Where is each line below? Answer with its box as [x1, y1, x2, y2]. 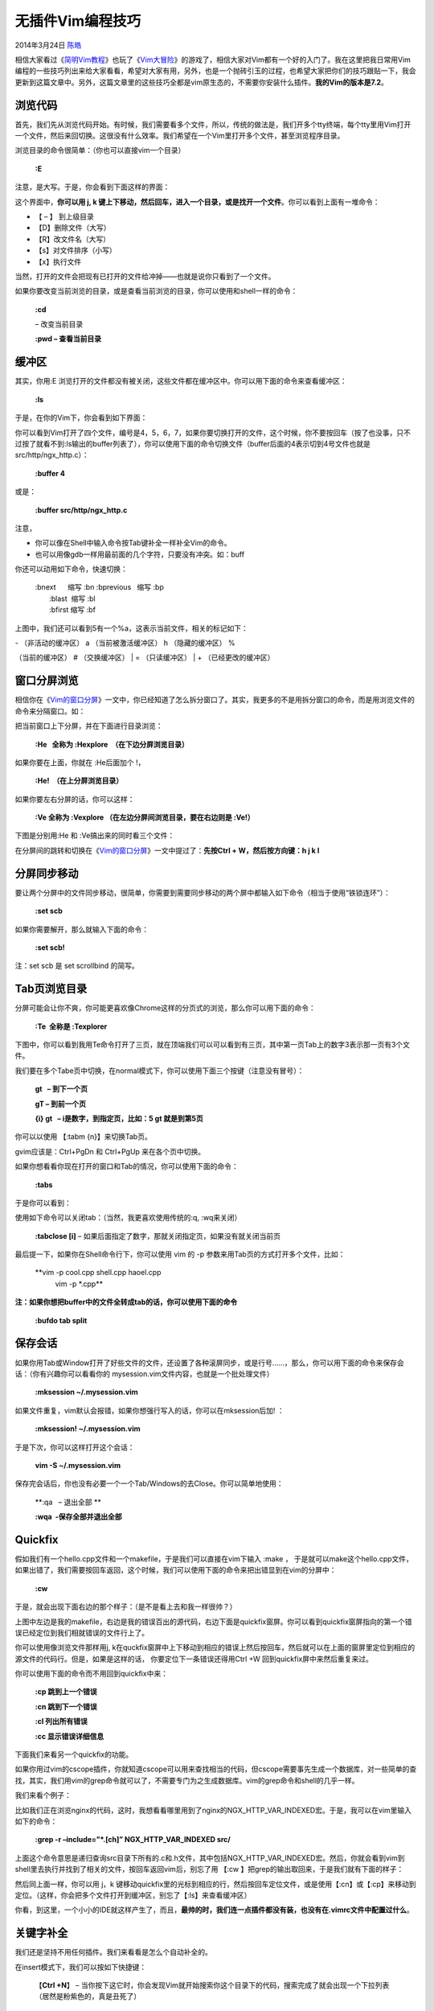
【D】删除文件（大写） [35, 223, 112, 232]
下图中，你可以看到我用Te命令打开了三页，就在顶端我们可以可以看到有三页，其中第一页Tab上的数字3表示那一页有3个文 [14, 1040, 410, 1049]
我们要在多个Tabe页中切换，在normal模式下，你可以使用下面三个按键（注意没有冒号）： [14, 1066, 305, 1075]
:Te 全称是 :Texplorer [35, 1022, 108, 1031]
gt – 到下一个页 [35, 1084, 88, 1094]
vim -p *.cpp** [55, 1279, 104, 1289]
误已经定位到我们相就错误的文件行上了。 [14, 1627, 149, 1637]
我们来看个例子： [14, 1791, 72, 1800]
